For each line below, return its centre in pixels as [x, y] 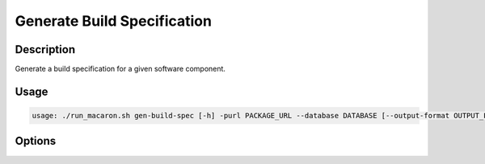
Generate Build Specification [113, 21]
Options [36, 141]
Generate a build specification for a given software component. [120, 69]
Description [45, 49]
